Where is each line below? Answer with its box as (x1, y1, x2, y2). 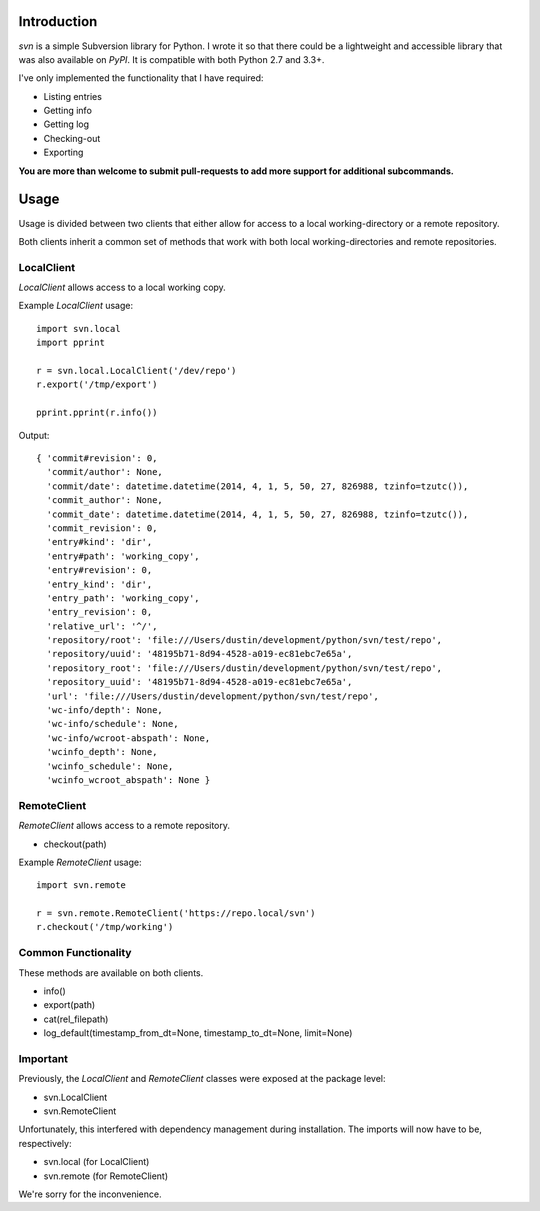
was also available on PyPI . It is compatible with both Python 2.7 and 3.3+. (18, 53, 325, 65)
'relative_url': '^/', (46, 620, 158, 632)
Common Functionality (18, 946, 132, 960)
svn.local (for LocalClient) (43, 1156, 150, 1168)
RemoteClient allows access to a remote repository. (18, 820, 230, 832)
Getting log (43, 118, 90, 130)
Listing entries (43, 90, 102, 102)
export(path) (43, 999, 96, 1011)
